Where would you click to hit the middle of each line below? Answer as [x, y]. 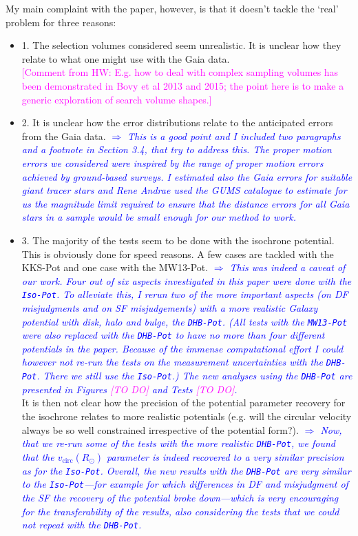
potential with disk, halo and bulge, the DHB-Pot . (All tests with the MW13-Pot [185, 321]
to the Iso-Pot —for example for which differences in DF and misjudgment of [185, 484]
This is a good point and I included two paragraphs [234, 136]
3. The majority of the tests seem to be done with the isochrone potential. [178, 240]
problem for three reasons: [61, 22]
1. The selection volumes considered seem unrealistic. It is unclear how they [181, 45]
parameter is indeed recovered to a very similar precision [225, 456]
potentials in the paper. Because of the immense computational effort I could [182, 348]
